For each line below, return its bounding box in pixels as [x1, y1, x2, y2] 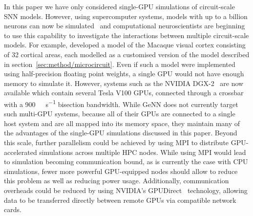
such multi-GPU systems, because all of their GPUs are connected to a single [4, 108, 235, 119]
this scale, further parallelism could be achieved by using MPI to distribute [4, 137, 229, 147]
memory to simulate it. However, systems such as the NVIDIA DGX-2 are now [4, 78, 244, 88]
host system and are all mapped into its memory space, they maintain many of [4, 118, 240, 128]
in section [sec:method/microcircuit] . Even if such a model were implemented [4, 59, 235, 69]
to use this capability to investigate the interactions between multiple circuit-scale [4, 30, 249, 40]
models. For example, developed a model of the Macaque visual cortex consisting [4, 40, 246, 50]
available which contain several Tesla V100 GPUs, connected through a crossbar [4, 87, 244, 98]
